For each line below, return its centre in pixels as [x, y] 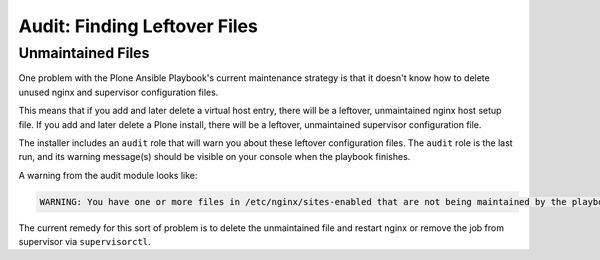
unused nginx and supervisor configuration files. [118, 92]
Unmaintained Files [84, 53]
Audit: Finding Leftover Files [138, 26]
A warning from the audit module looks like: [108, 175]
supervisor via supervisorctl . [84, 242]
